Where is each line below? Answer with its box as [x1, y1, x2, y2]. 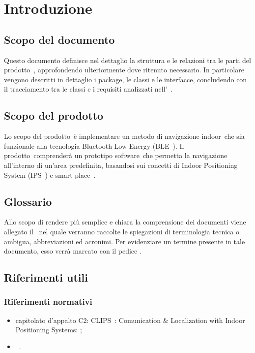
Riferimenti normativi [4, 295, 92, 308]
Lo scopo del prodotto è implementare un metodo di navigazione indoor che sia [4, 131, 245, 141]
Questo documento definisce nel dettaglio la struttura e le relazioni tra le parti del [4, 55, 251, 65]
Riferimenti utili [4, 270, 88, 285]
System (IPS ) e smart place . [4, 169, 96, 180]
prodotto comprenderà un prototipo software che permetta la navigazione [4, 150, 227, 160]
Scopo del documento [4, 32, 115, 47]
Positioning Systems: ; [15, 324, 82, 335]
